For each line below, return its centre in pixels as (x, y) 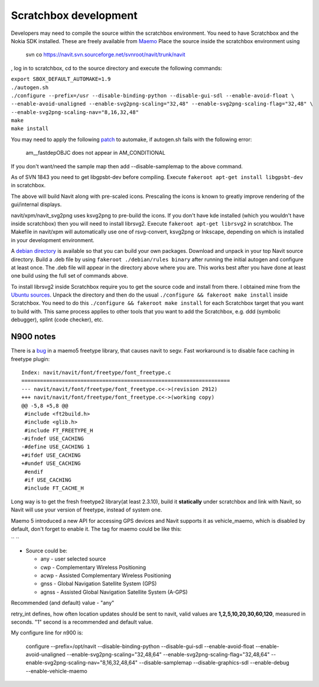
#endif (34, 472)
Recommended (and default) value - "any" (63, 603)
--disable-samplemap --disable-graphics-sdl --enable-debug (214, 663)
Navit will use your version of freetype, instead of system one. (87, 510)
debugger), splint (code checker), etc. (57, 320)
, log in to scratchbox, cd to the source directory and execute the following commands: (117, 68)
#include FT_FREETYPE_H (59, 430)
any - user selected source (73, 559)
